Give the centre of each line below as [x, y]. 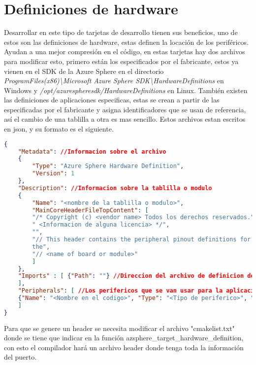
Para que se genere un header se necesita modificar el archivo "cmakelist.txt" [119, 328]
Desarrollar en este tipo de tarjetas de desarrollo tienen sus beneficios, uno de [121, 32]
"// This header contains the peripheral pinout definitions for [142, 240]
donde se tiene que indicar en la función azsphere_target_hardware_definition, [124, 338]
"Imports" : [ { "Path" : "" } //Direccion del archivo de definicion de [136, 276]
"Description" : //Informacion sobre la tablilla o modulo [115, 188]
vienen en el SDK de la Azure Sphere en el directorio [84, 71]
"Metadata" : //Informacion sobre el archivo [92, 151]
